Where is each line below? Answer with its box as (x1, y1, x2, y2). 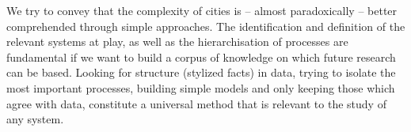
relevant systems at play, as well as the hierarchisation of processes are (6, 33, 348, 50)
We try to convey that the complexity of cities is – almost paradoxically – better (6, 2, 398, 18)
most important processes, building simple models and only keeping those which (6, 79, 395, 96)
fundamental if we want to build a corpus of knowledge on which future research (6, 48, 396, 65)
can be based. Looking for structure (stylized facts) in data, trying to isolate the (6, 64, 396, 81)
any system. (6, 111, 64, 127)
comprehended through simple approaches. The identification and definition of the (6, 17, 405, 34)
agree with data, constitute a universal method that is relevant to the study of (6, 95, 386, 111)
